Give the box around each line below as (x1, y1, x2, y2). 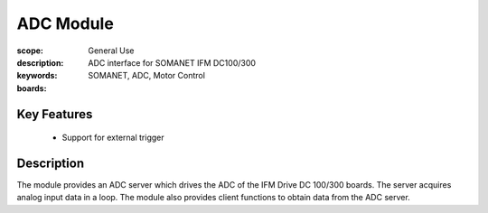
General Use (88, 45, 135, 56)
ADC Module (16, 14, 115, 33)
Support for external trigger (61, 132, 164, 144)
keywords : (16, 70, 58, 81)
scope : (16, 45, 44, 56)
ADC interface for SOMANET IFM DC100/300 (88, 57, 257, 68)
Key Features (16, 106, 93, 122)
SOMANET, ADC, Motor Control (88, 70, 205, 81)
